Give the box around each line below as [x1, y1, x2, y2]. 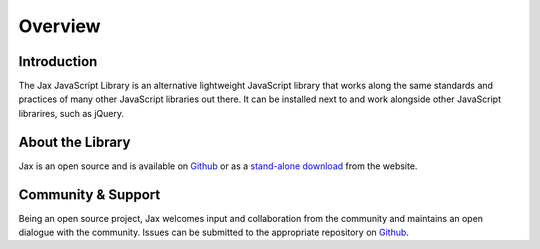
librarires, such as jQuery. [18, 107, 125, 119]
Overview [18, 15, 101, 37]
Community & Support [18, 186, 161, 203]
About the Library [18, 133, 131, 150]
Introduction [18, 53, 98, 70]
